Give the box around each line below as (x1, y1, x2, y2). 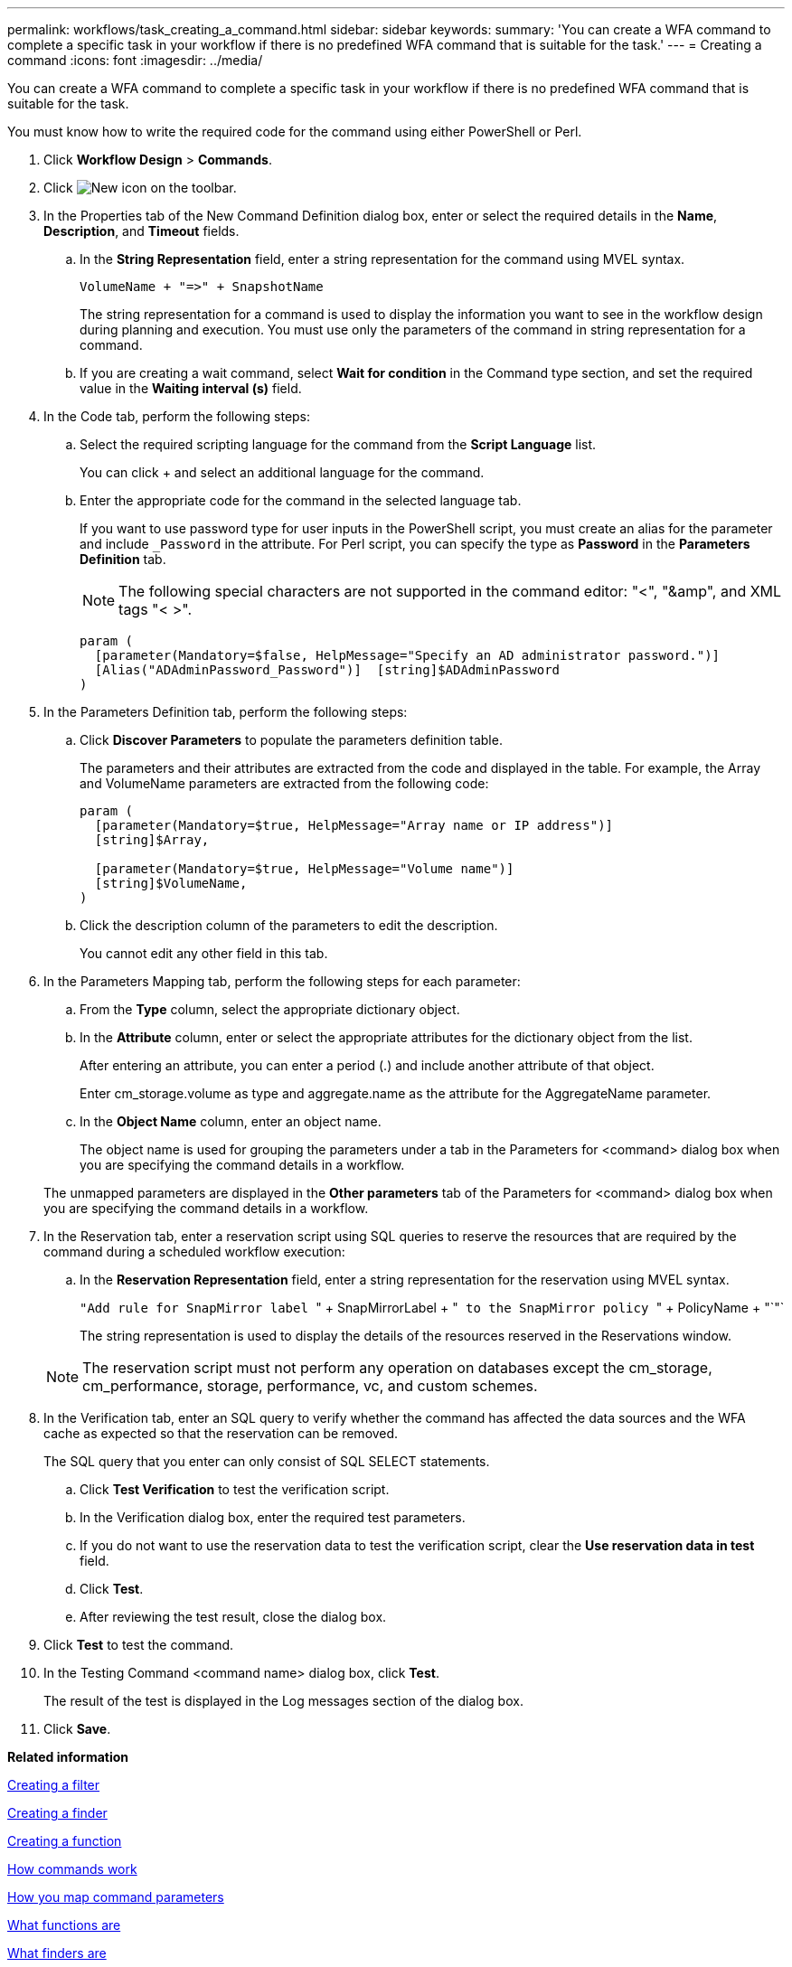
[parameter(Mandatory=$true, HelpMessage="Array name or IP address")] (94, 818, 614, 833)
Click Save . (43, 1721, 111, 1736)
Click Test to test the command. (43, 1637, 234, 1652)
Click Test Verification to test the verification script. (80, 1482, 390, 1497)
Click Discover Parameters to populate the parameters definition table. (80, 732, 503, 748)
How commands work (7, 1861, 137, 1877)
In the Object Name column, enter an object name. (80, 1114, 382, 1129)
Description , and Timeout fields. (43, 223, 240, 239)
